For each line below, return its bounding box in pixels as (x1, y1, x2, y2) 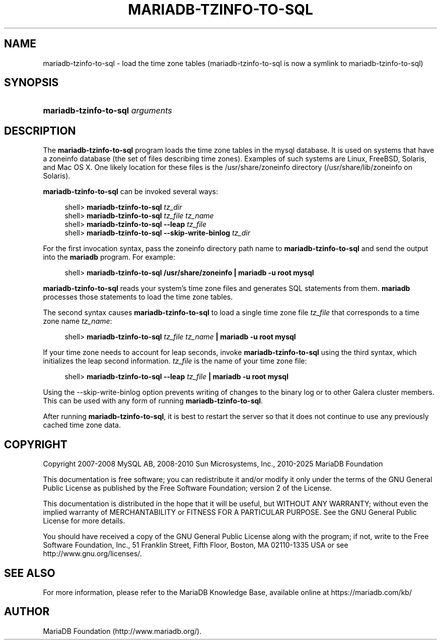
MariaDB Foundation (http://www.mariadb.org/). (43, 626, 202, 635)
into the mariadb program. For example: (43, 253, 176, 262)
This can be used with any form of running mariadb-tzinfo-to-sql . (43, 396, 263, 405)
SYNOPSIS (4, 76, 59, 89)
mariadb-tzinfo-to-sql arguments (43, 105, 172, 116)
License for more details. (43, 516, 125, 525)
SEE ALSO (4, 566, 55, 579)
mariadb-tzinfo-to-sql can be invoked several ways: (43, 187, 218, 196)
